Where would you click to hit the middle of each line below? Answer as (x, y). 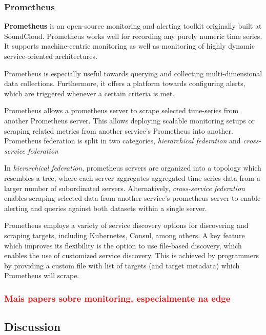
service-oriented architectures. (51, 56)
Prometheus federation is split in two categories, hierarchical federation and (122, 141)
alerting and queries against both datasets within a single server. (106, 208)
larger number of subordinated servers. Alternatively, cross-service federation (125, 188)
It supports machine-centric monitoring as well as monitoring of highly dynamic (129, 46)
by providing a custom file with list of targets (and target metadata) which (122, 265)
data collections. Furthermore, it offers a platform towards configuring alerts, (125, 83)
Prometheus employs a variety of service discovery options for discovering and (126, 225)
